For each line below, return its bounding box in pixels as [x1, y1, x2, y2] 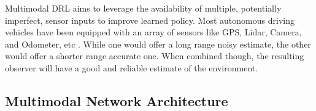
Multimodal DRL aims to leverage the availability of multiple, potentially [5, 2, 282, 14]
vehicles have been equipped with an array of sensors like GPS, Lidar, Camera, [5, 26, 302, 38]
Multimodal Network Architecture [5, 91, 228, 110]
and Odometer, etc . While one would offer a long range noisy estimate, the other [5, 37, 311, 50]
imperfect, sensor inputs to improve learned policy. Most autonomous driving [5, 13, 295, 26]
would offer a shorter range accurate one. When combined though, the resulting [5, 49, 304, 62]
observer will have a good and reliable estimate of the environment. [5, 61, 258, 74]
